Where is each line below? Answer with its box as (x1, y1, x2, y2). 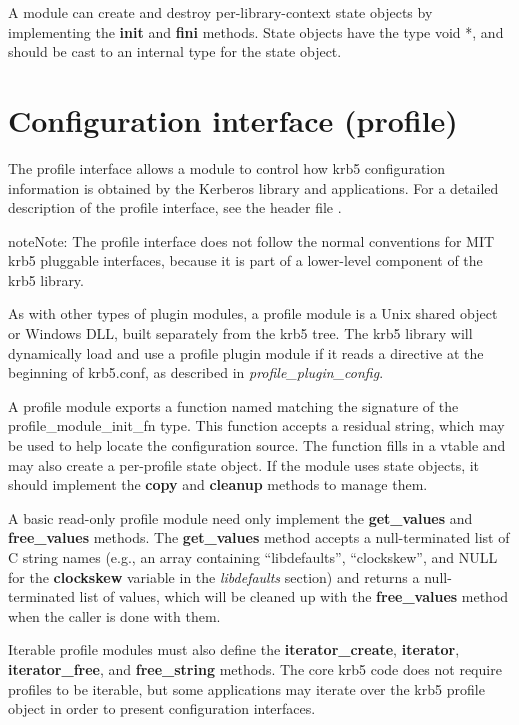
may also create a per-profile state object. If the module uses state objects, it (8, 454, 480, 475)
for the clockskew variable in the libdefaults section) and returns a (8, 566, 420, 587)
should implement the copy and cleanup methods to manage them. (8, 474, 428, 495)
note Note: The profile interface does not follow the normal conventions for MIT (8, 230, 495, 251)
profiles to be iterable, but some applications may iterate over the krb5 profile (8, 678, 485, 699)
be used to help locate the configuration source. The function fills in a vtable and (8, 435, 506, 456)
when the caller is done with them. (8, 605, 221, 626)
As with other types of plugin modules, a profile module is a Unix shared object (8, 303, 498, 324)
